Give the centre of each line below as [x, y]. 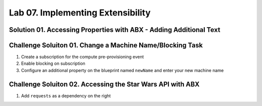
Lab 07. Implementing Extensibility [80, 13]
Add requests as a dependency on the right [66, 96]
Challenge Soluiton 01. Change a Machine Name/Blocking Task [106, 45]
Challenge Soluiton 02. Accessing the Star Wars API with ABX [104, 84]
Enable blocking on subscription [53, 63]
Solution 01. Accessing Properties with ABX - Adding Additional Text [115, 30]
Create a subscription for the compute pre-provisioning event [82, 57]
